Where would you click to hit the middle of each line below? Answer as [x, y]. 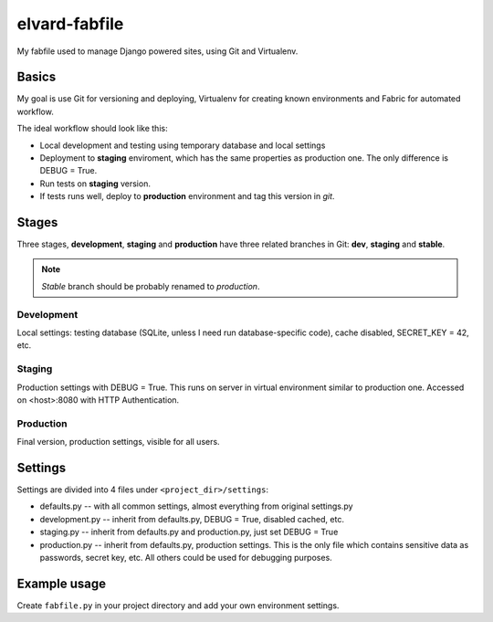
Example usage [62, 583]
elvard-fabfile [70, 24]
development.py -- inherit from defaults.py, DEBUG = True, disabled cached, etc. [192, 519]
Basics [37, 77]
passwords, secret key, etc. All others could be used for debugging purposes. [186, 557]
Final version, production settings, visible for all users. [118, 442]
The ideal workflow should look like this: [92, 129]
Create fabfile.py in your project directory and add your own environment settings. [178, 605]
